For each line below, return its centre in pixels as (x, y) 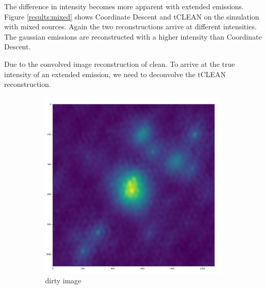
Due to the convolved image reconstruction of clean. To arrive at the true (120, 64)
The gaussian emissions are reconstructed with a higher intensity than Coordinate (133, 36)
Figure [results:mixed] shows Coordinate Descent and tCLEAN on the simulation (132, 16)
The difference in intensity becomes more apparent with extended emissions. (124, 6)
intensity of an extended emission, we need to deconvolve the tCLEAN (115, 74)
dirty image (63, 281)
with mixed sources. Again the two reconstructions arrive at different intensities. (130, 26)
